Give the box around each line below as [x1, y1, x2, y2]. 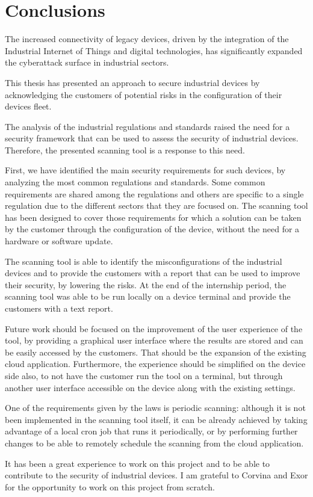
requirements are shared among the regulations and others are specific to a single [5, 187, 304, 200]
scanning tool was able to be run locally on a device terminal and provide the [5, 290, 291, 303]
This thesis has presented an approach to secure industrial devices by [5, 76, 260, 88]
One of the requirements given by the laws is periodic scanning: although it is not [5, 401, 306, 414]
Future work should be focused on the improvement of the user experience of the [5, 322, 303, 335]
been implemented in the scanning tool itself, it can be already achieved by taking [5, 413, 308, 425]
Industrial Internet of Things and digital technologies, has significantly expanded [5, 44, 303, 57]
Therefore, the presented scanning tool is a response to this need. [5, 143, 245, 156]
